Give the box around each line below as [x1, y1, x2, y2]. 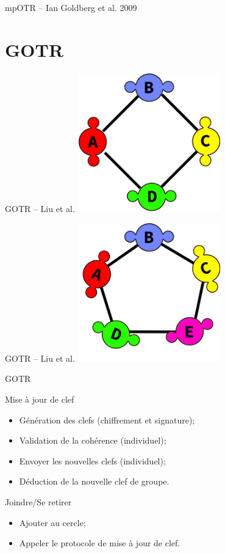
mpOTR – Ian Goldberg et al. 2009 [5, 1, 137, 13]
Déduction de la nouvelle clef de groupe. [19, 475, 170, 488]
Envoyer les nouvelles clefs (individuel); [19, 454, 166, 467]
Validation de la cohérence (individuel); [19, 434, 166, 447]
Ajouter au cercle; [19, 516, 86, 529]
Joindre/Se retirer [5, 496, 72, 508]
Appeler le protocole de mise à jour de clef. [19, 537, 180, 549]
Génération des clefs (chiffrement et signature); [19, 413, 195, 426]
